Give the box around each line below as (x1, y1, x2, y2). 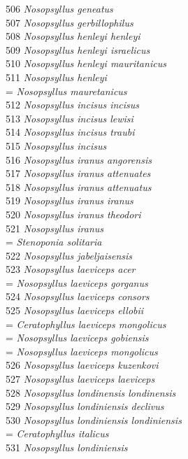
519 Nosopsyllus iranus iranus (6, 193, 133, 208)
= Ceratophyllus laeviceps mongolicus (6, 316, 166, 331)
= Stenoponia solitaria (6, 234, 102, 249)
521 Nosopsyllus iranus (6, 220, 104, 235)
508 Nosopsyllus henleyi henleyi (6, 29, 140, 43)
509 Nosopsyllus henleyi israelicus (6, 42, 150, 57)
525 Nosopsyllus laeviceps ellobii (6, 303, 144, 318)
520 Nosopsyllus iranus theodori (6, 206, 141, 221)
